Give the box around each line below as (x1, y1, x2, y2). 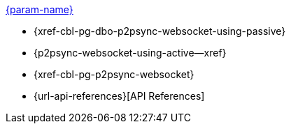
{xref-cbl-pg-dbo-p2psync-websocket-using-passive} (34, 25, 286, 37)
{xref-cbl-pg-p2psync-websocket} (34, 68, 194, 80)
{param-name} (6, 3, 73, 15)
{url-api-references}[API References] (34, 90, 205, 102)
